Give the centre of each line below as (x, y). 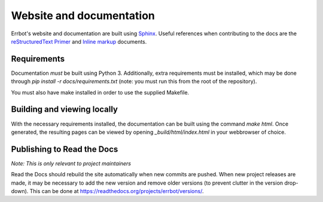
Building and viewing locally (64, 110)
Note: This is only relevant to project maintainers (71, 163)
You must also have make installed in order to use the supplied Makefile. (100, 92)
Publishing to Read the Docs (65, 149)
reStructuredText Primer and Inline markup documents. (79, 41)
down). (20, 191)
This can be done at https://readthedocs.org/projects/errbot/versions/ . (117, 191)
